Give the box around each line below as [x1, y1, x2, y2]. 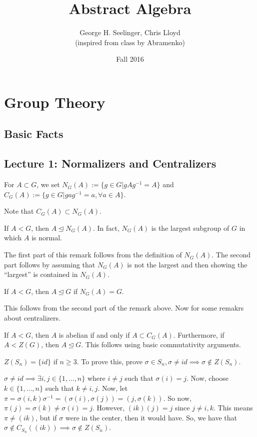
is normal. [31, 232, 62, 243]
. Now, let [97, 382, 128, 393]
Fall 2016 [116, 54, 144, 64]
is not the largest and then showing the [127, 259, 247, 269]
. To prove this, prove [76, 356, 142, 366]
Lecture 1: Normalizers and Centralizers [4, 156, 216, 171]
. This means [213, 402, 253, 413]
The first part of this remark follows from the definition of [4, 249, 182, 260]
